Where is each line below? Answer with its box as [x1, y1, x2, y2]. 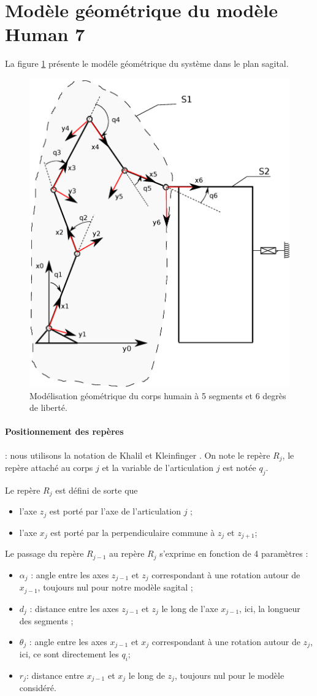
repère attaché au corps [5, 461, 93, 474]
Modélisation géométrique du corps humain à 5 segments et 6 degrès [29, 389, 286, 402]
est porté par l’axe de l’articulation [49, 505, 181, 518]
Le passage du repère [5, 547, 84, 560]
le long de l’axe [161, 602, 218, 614]
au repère [109, 547, 145, 560]
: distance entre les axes [29, 602, 119, 614]
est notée [223, 461, 256, 474]
